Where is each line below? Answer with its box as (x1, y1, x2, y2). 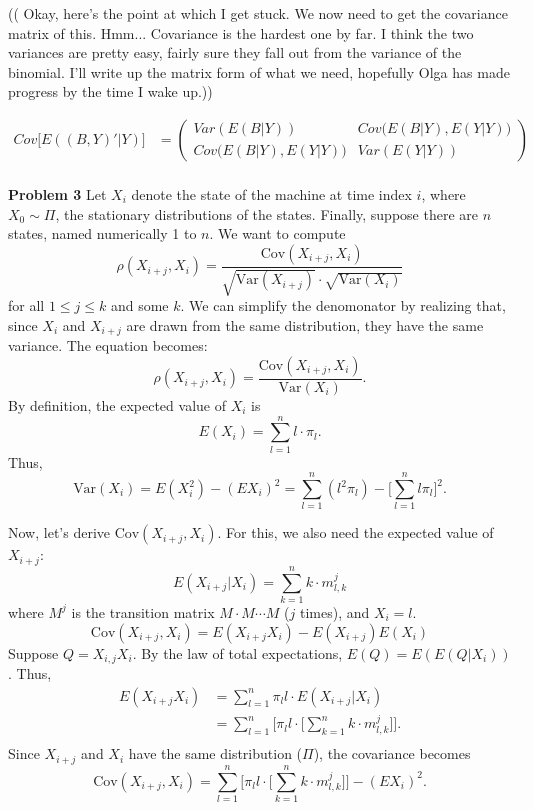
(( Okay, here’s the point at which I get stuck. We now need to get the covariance (8, 3, 508, 23)
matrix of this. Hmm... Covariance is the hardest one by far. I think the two (8, 22, 474, 43)
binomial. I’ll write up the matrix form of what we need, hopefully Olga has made (8, 61, 510, 82)
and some (110, 295, 169, 316)
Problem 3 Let (8, 184, 107, 205)
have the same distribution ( (128, 743, 303, 764)
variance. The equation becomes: (8, 335, 208, 356)
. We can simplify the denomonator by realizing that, (180, 295, 506, 316)
